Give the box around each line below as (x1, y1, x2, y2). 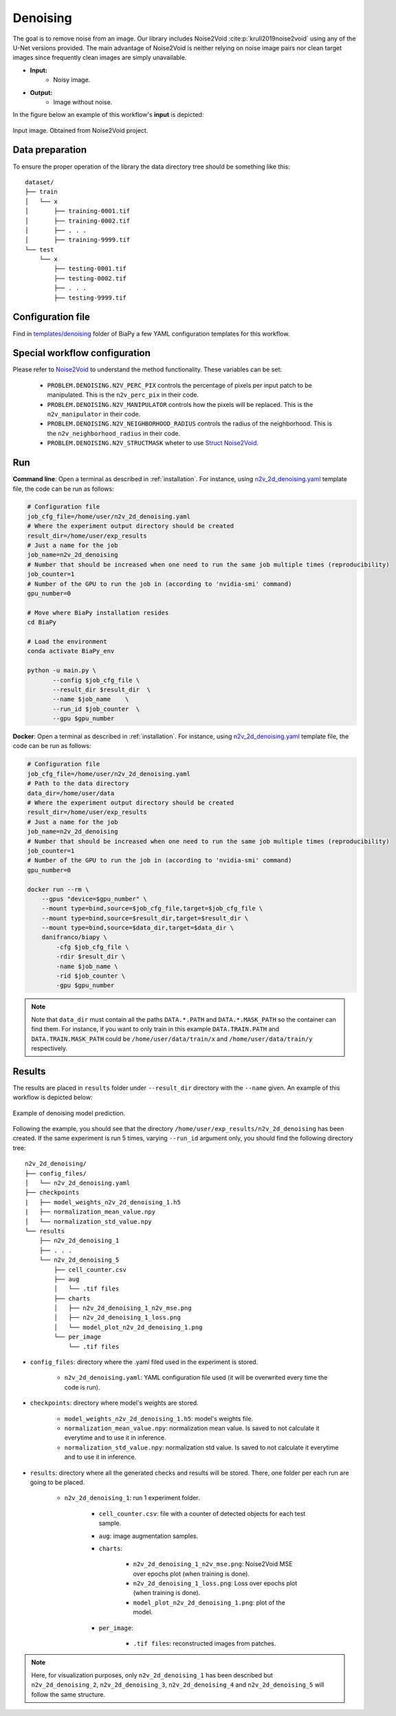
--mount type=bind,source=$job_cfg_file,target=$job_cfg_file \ (41, 905, 263, 912)
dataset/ (25, 178, 54, 186)
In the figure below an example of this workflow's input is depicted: (12, 111, 204, 119)
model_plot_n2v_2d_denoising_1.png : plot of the (133, 1598, 285, 1607)
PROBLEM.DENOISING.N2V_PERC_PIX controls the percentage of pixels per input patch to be (47, 381, 312, 389)
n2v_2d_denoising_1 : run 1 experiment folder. (64, 1494, 201, 1502)
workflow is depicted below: (12, 1093, 93, 1101)
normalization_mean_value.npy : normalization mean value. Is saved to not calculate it (64, 1424, 320, 1432)
